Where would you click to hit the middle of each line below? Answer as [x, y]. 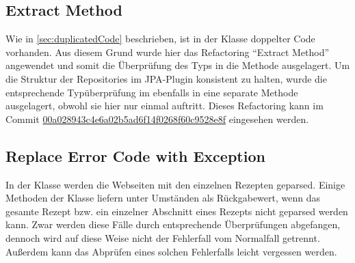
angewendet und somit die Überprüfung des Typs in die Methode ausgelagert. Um [178, 65]
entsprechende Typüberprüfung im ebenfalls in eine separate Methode [152, 92]
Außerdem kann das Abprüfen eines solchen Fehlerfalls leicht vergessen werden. [171, 251]
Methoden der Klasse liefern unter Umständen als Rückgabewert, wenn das [163, 198]
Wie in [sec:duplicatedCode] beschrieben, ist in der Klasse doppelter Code [160, 39]
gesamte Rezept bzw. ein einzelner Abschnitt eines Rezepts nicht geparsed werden [177, 211]
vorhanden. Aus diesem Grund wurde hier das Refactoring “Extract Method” [168, 52]
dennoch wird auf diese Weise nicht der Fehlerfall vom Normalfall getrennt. [163, 237]
